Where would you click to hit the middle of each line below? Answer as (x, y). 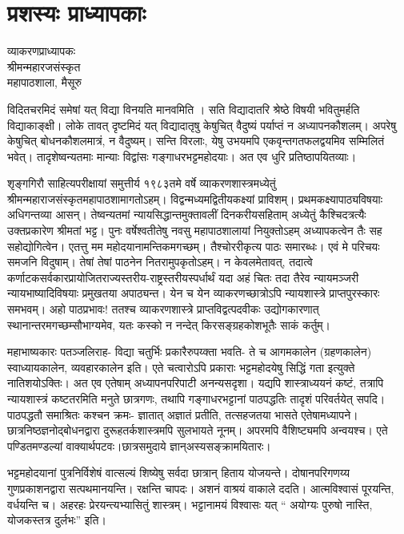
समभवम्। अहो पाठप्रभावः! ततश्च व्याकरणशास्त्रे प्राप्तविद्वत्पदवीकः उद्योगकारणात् (163, 309)
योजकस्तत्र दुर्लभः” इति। (57, 520)
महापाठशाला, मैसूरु (44, 82)
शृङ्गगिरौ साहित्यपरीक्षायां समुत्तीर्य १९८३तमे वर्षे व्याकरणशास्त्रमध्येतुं (142, 183)
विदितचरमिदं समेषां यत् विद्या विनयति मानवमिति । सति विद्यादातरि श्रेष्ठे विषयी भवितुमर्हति (184, 109)
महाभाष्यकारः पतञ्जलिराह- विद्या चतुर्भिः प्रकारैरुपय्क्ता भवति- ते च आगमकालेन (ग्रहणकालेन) (190, 352)
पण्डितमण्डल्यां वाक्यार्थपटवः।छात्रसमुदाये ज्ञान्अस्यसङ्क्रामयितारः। (139, 445)
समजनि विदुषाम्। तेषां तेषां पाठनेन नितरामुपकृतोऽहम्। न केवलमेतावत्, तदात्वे (160, 262)
